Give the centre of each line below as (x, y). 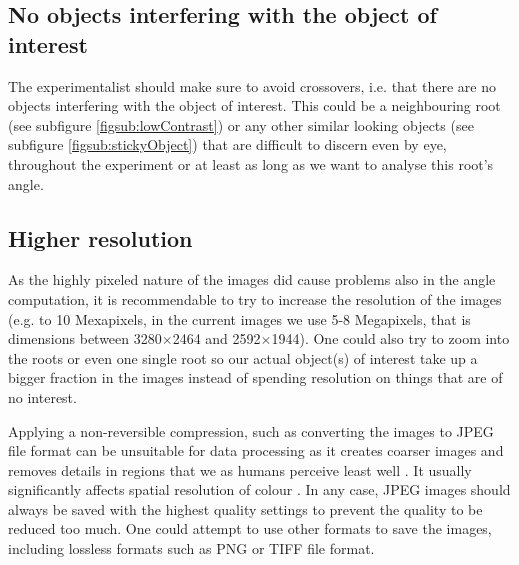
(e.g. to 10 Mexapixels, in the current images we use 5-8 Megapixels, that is (239, 318)
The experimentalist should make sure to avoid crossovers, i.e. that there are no (252, 85)
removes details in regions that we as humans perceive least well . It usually (240, 469)
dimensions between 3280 (85, 338)
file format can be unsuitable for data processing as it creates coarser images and (256, 450)
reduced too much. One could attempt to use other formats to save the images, (250, 528)
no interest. (42, 396)
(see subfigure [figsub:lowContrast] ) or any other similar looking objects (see (241, 124)
